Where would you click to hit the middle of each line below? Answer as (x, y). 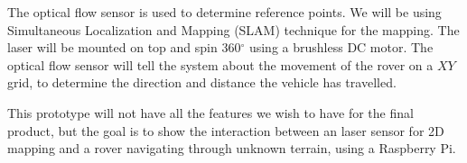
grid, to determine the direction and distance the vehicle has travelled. (202, 82)
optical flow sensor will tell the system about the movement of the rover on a (220, 64)
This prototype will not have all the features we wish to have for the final (210, 112)
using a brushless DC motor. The (341, 47)
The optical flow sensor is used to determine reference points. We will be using (224, 12)
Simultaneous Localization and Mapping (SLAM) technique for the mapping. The (233, 29)
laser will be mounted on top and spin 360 (124, 47)
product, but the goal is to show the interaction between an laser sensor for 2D (226, 130)
